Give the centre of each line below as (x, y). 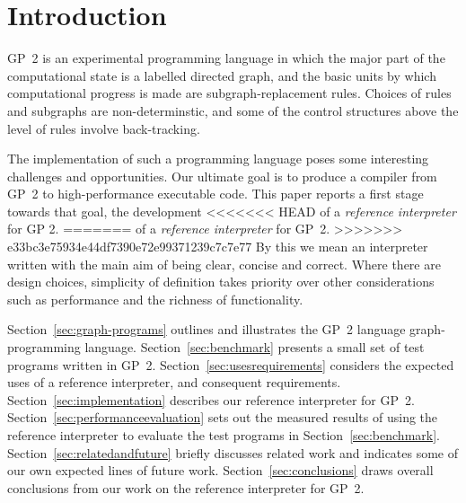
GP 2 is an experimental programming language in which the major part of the (226, 58)
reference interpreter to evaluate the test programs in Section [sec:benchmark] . (224, 435)
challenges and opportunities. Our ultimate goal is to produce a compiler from (222, 176)
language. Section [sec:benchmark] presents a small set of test (255, 347)
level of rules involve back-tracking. (104, 128)
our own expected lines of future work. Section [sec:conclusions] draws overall (220, 470)
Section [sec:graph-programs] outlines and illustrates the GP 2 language (207, 329)
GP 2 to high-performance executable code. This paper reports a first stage (215, 194)
